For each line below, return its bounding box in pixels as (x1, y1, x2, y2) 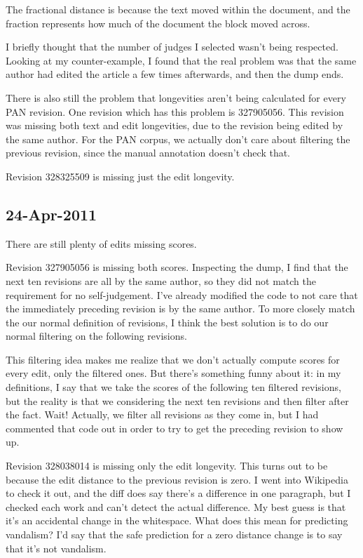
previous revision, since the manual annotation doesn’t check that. (6, 145, 291, 160)
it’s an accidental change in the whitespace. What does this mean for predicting (6, 513, 348, 528)
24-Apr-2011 (6, 203, 97, 225)
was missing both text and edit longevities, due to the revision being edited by (6, 118, 343, 133)
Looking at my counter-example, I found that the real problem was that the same (6, 53, 357, 67)
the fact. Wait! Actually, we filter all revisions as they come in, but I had (6, 407, 319, 422)
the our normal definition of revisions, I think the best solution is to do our (6, 314, 329, 329)
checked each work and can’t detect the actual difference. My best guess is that (6, 499, 346, 514)
